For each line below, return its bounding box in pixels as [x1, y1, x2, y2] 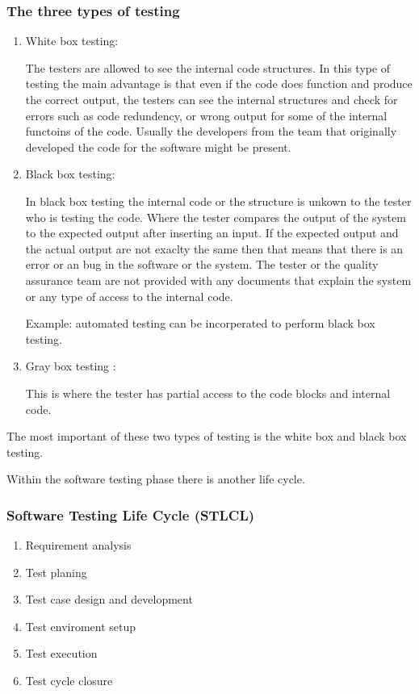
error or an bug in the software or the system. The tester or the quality [25, 256, 379, 273]
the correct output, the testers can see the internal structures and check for [25, 91, 398, 107]
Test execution [25, 645, 98, 662]
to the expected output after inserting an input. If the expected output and [25, 224, 399, 241]
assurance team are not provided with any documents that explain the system [25, 271, 412, 288]
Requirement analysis [25, 537, 132, 554]
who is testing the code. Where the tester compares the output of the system [25, 208, 406, 225]
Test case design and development [25, 591, 193, 608]
